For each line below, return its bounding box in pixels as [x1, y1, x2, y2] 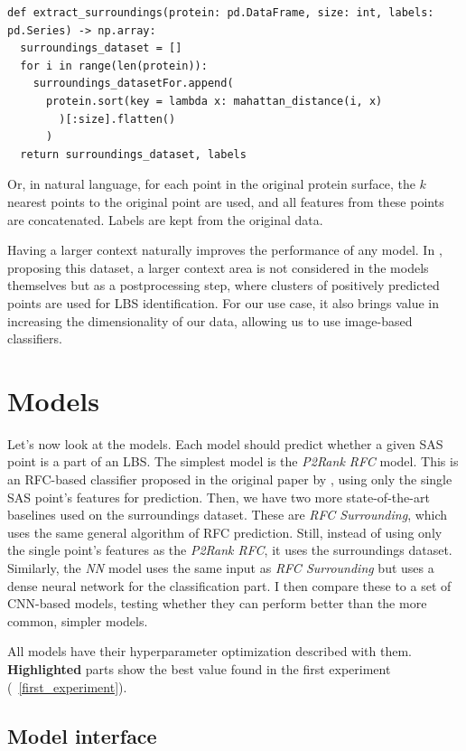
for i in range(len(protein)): [20, 59, 208, 72]
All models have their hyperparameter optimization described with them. [7, 642, 412, 661]
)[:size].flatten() [59, 112, 176, 126]
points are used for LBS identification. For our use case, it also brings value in [7, 293, 440, 312]
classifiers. [7, 329, 62, 348]
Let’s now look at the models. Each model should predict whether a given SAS [7, 434, 443, 453]
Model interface [7, 721, 157, 749]
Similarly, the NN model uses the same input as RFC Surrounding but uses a [7, 558, 434, 577]
